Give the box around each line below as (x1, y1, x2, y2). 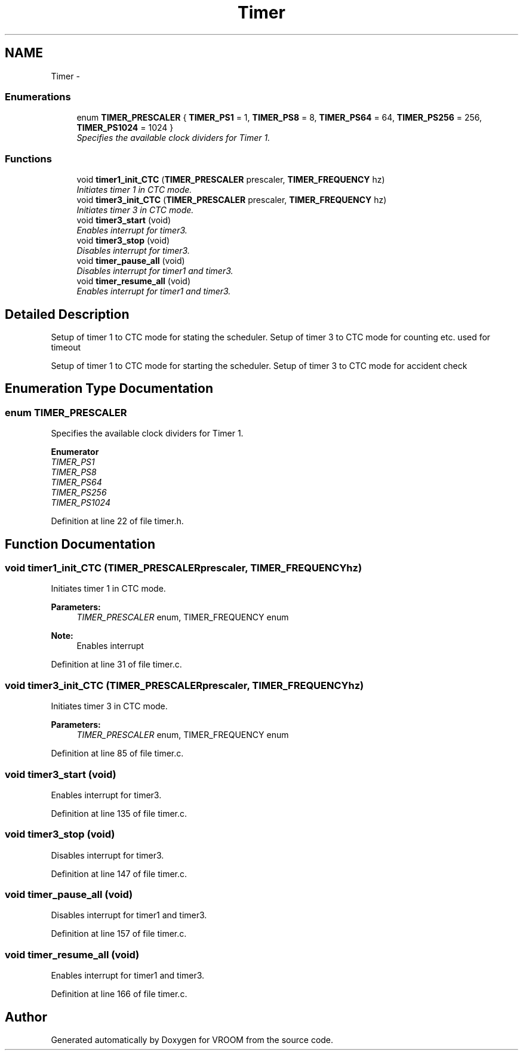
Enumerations (5, 90, 71, 103)
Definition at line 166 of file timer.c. (51, 989, 187, 999)
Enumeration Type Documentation (5, 381, 213, 396)
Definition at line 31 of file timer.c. (51, 659, 182, 670)
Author (5, 1009, 47, 1025)
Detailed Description (5, 306, 130, 322)
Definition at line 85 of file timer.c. (51, 748, 184, 759)
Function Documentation (5, 536, 155, 552)
